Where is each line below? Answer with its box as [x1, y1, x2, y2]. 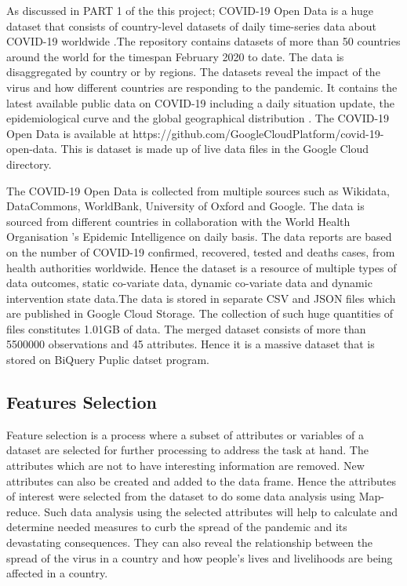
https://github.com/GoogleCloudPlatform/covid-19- [133, 125, 384, 141]
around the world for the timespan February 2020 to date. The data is [6, 48, 344, 64]
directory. [6, 155, 52, 172]
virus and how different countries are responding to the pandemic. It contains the [6, 78, 398, 95]
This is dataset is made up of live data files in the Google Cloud [60, 140, 369, 157]
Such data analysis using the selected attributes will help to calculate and [44, 503, 398, 519]
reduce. [6, 503, 41, 519]
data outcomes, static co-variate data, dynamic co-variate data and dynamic [6, 275, 372, 291]
